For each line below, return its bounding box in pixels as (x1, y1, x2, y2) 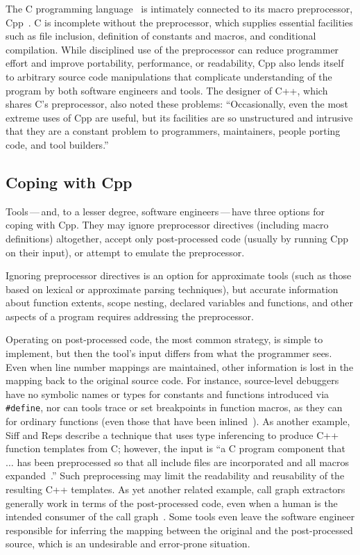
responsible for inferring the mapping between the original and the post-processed (6, 522, 353, 537)
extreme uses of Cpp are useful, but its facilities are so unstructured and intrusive (6, 110, 353, 124)
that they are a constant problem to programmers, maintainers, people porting (6, 124, 341, 138)
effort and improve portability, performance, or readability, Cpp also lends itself (6, 56, 344, 70)
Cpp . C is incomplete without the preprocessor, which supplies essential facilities (6, 15, 353, 29)
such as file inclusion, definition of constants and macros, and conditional (6, 28, 316, 43)
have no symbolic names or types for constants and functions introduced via (6, 386, 329, 401)
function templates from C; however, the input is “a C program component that (6, 441, 345, 456)
